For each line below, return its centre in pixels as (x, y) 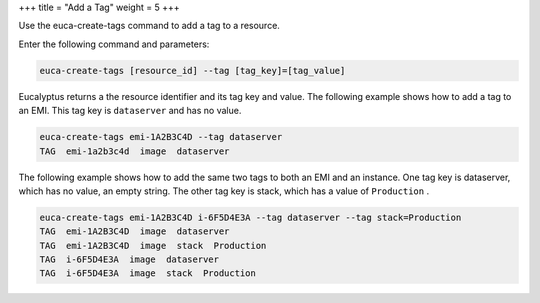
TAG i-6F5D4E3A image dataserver (129, 259)
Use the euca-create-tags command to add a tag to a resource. (149, 26)
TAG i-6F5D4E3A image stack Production (148, 273)
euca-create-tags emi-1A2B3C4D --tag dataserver (161, 137)
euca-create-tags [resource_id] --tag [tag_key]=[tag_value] (192, 70)
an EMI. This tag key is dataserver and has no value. (130, 111)
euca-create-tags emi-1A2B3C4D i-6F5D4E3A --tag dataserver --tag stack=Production (250, 217)
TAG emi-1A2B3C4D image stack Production (153, 245)
